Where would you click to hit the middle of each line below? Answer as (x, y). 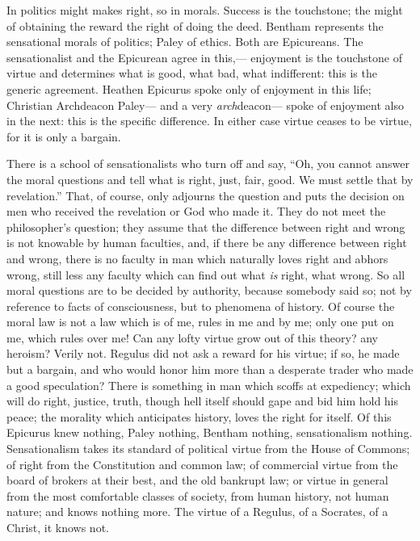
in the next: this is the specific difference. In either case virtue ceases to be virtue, (209, 121)
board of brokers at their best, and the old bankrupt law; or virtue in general (197, 480)
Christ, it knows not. (58, 527)
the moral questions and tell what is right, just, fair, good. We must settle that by (210, 179)
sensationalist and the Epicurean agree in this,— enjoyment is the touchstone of (204, 57)
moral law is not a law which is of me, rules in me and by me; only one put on (200, 322)
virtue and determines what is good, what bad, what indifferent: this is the (192, 73)
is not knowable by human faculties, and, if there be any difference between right (207, 243)
